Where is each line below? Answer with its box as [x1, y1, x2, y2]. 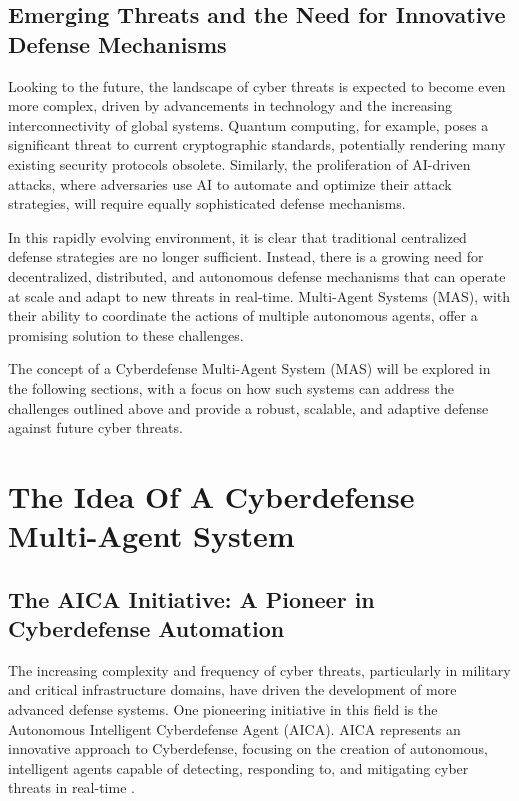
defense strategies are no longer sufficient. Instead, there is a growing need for [8, 246, 484, 267]
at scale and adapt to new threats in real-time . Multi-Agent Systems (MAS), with [8, 285, 511, 306]
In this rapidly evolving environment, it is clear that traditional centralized [8, 226, 467, 247]
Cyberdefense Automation [8, 613, 285, 644]
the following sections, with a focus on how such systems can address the [8, 377, 454, 398]
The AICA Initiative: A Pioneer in [8, 583, 375, 614]
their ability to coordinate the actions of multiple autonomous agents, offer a [8, 305, 478, 326]
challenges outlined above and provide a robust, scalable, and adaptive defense [8, 397, 489, 418]
